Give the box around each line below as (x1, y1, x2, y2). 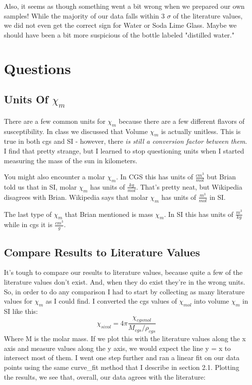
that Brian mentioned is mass (65, 209, 153, 219)
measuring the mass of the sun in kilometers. (4, 155, 138, 165)
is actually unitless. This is (161, 126, 241, 136)
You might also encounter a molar (4, 172, 105, 182)
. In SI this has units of (164, 209, 234, 219)
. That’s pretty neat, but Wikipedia (136, 181, 242, 192)
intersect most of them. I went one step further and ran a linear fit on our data (4, 352, 240, 363)
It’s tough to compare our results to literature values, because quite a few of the (4, 267, 243, 277)
